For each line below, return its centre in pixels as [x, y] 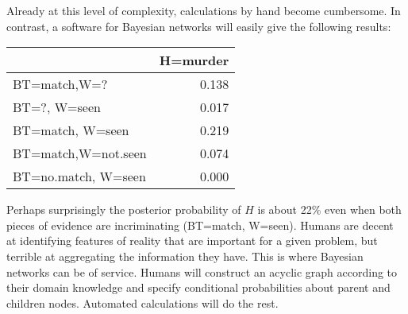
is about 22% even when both [329, 209]
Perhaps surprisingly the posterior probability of [124, 209]
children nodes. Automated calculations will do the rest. [142, 302]
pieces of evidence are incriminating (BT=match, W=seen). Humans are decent [200, 225]
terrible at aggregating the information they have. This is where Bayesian [185, 256]
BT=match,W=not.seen [80, 153]
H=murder [194, 60]
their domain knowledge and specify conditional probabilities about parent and [198, 287]
